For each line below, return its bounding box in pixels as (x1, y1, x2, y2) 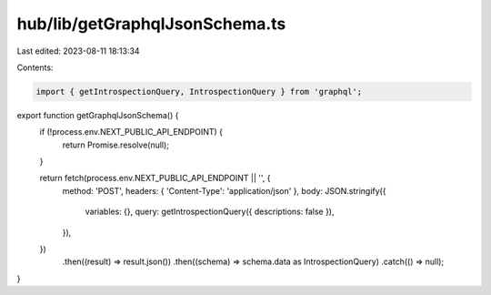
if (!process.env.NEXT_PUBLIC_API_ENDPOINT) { (39, 127, 223, 137)
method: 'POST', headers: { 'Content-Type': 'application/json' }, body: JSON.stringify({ (62, 185, 386, 196)
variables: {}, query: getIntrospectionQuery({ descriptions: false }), (85, 206, 335, 218)
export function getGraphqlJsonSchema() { (16, 109, 179, 120)
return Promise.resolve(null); (62, 139, 170, 150)
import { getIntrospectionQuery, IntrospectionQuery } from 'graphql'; (35, 86, 363, 97)
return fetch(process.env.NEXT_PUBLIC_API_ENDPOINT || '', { (39, 173, 271, 184)
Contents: (16, 62, 54, 73)
